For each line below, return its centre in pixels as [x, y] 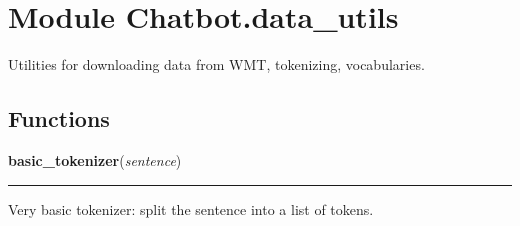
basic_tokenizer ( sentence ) [95, 159]
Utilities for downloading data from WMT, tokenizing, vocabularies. [216, 64]
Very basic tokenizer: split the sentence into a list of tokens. [191, 208]
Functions [59, 118]
